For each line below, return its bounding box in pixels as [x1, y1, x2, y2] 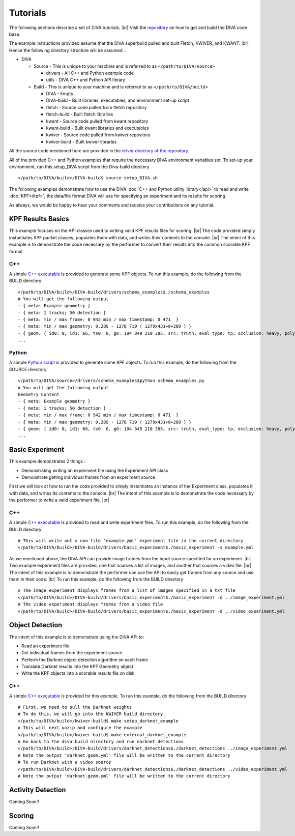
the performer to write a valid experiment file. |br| [9, 497, 110, 503]
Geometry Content [18, 391, 59, 397]
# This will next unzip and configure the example [18, 725, 143, 731]
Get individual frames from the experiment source [21, 650, 122, 656]
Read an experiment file [21, 643, 70, 649]
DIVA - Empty [46, 91, 74, 97]
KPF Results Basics [9, 215, 69, 223]
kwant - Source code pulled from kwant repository [46, 118, 148, 124]
